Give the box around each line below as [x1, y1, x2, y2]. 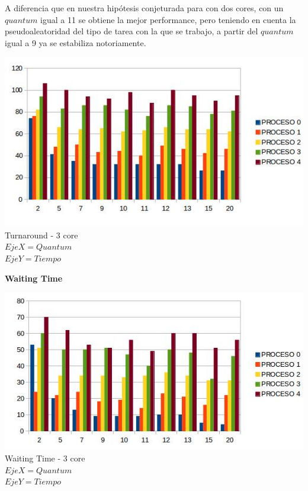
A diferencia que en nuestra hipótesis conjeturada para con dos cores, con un [5, 2, 284, 14]
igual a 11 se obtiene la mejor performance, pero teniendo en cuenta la [40, 13, 296, 25]
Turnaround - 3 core [5, 228, 78, 241]
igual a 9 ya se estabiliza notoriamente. [5, 36, 146, 49]
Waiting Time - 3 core [5, 451, 85, 464]
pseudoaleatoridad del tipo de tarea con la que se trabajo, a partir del [5, 25, 258, 37]
